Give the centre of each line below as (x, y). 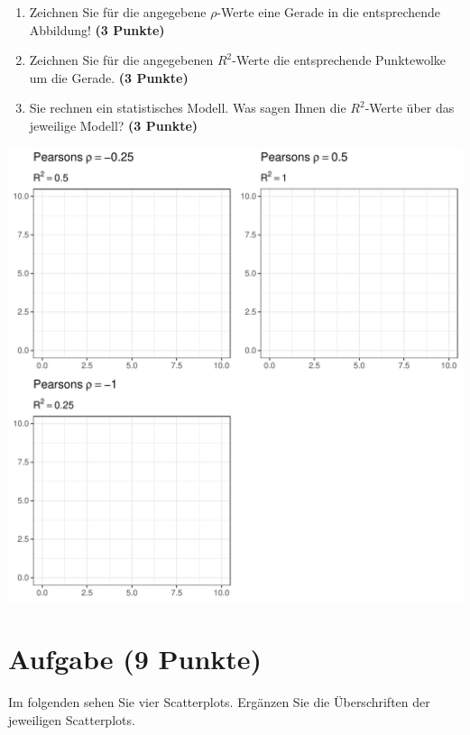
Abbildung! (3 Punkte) (97, 29)
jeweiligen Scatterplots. (72, 719)
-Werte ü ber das (410, 108)
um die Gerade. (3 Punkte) (109, 77)
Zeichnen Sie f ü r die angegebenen (121, 60)
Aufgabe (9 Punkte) (135, 659)
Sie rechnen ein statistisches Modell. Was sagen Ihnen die (188, 108)
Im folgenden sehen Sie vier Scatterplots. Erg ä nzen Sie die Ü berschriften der (219, 702)
